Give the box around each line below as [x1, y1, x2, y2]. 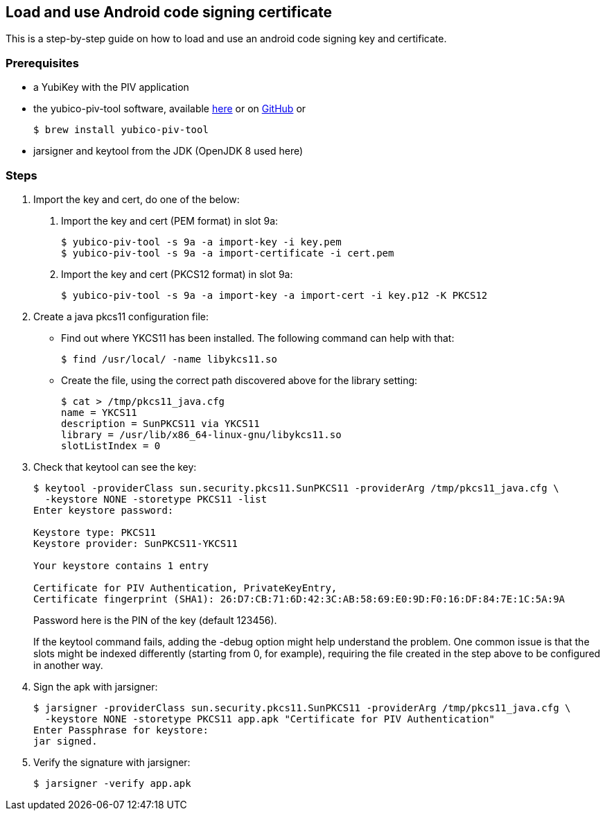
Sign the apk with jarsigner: [33, 680, 158, 693]
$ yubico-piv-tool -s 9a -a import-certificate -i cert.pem [61, 247, 394, 259]
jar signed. [33, 735, 98, 747]
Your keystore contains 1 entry [33, 559, 209, 571]
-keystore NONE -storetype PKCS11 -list [44, 493, 268, 505]
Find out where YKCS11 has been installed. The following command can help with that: [61, 331, 455, 344]
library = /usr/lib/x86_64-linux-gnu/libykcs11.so [61, 428, 342, 440]
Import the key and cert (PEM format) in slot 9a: [61, 214, 279, 227]
